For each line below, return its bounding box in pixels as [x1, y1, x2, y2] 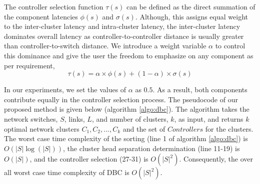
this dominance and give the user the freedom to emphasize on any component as [4, 50, 253, 60]
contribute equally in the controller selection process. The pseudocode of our [4, 94, 238, 104]
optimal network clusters [4, 123, 79, 134]
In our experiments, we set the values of [4, 84, 126, 95]
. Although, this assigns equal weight [135, 11, 248, 21]
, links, [64, 113, 85, 124]
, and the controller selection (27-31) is [29, 154, 148, 164]
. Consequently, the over [179, 154, 253, 164]
